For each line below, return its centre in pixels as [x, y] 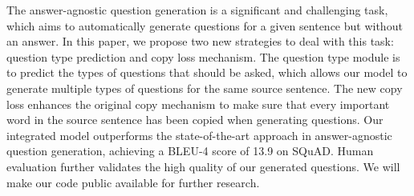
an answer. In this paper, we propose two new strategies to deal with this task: [200, 41]
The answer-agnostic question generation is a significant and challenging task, [197, 10]
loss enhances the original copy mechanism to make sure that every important [198, 104]
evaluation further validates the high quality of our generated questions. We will [203, 166]
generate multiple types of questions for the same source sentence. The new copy [205, 88]
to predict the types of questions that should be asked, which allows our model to [207, 72]
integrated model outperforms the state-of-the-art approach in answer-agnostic [199, 135]
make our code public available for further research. [133, 182]
